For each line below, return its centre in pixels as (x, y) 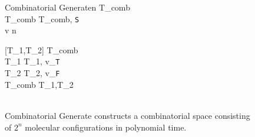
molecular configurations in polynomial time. (106, 127)
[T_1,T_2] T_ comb (42, 49)
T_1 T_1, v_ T (32, 61)
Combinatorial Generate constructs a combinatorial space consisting (127, 115)
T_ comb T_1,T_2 (39, 84)
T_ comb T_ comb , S (42, 18)
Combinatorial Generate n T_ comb (67, 7)
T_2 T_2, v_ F (32, 73)
